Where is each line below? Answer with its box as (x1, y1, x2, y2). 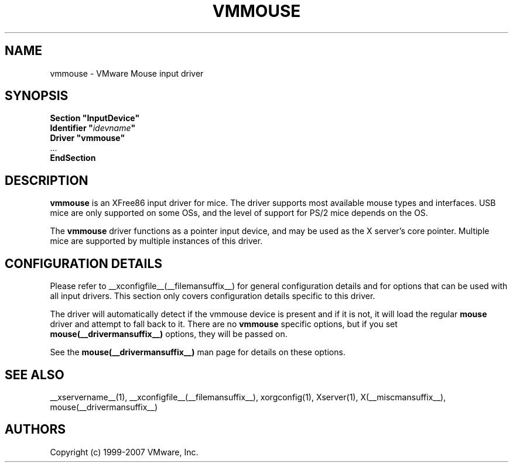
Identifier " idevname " (50, 123, 136, 133)
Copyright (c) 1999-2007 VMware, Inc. (50, 447, 199, 457)
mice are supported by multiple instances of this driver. (50, 236, 263, 246)
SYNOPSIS (5, 88, 69, 104)
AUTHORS (5, 422, 66, 437)
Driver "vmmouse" (50, 133, 125, 143)
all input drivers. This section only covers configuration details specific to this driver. (50, 291, 375, 301)
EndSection (50, 153, 96, 163)
